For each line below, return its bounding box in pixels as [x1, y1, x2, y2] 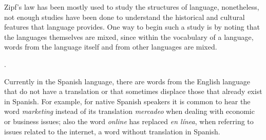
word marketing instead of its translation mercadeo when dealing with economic [4, 106, 255, 116]
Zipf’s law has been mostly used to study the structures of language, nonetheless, [4, 2, 259, 12]
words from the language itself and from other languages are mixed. [4, 41, 217, 52]
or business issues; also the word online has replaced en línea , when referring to [4, 115, 254, 126]
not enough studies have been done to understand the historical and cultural [4, 11, 245, 22]
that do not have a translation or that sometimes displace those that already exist [4, 86, 262, 97]
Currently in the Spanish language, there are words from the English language [4, 76, 251, 86]
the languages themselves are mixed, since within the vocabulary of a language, [4, 31, 254, 42]
